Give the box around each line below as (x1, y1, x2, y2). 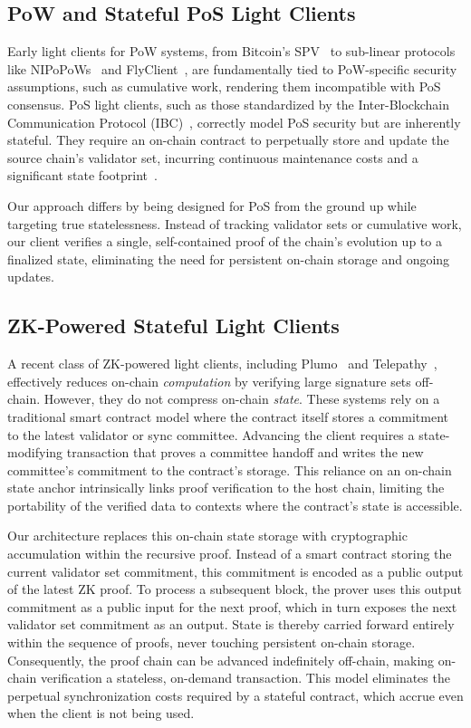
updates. (7, 267, 54, 286)
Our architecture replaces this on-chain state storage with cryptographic (7, 526, 408, 545)
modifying (7, 443, 63, 462)
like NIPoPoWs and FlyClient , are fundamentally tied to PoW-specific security (7, 59, 457, 78)
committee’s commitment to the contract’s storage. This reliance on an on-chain (7, 460, 452, 479)
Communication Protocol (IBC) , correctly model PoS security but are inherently (7, 112, 461, 131)
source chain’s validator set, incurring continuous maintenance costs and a (7, 148, 418, 167)
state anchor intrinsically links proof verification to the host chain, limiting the (7, 478, 445, 497)
